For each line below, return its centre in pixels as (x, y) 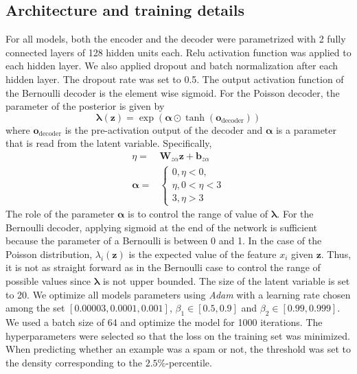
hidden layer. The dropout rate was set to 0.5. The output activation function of (175, 79)
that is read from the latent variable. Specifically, (109, 143)
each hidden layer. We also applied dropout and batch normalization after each (172, 66)
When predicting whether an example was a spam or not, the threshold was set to (178, 349)
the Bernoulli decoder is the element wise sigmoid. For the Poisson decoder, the (173, 92)
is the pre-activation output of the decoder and (164, 129)
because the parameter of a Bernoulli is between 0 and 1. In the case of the (164, 241)
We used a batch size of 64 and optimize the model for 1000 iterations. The (164, 322)
